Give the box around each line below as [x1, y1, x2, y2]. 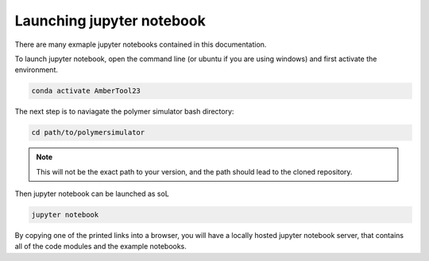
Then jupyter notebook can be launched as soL [14, 189, 170, 198]
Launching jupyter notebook [14, 12, 206, 29]
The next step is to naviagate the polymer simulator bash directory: [14, 107, 234, 117]
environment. [14, 65, 59, 75]
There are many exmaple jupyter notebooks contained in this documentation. [14, 40, 267, 49]
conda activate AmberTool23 [31, 86, 141, 95]
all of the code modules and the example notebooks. [14, 242, 187, 251]
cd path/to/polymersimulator [31, 128, 145, 137]
